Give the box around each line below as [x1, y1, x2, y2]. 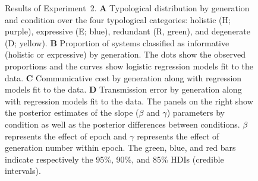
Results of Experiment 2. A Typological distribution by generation [5, 2, 250, 14]
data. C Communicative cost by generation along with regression [5, 71, 242, 84]
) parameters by [166, 106, 225, 119]
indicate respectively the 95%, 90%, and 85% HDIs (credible [5, 153, 224, 165]
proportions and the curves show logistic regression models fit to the [5, 59, 253, 72]
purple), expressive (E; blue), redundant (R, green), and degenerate [5, 25, 250, 37]
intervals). [5, 164, 41, 177]
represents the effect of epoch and [5, 129, 127, 142]
